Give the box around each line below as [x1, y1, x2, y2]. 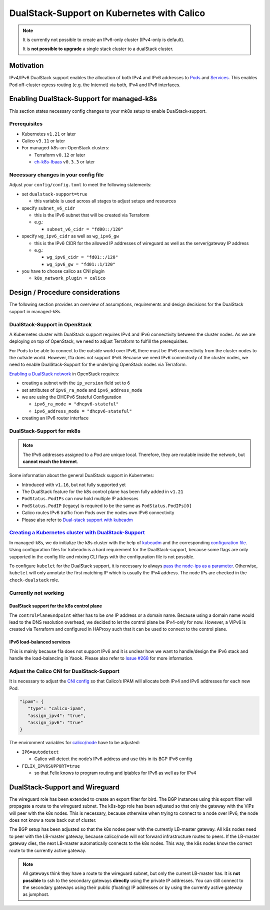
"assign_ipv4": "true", [27, 713, 86, 719]
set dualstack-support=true [21, 191, 87, 197]
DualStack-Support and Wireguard [9, 783, 120, 791]
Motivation [9, 62, 44, 70]
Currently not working [9, 589, 64, 596]
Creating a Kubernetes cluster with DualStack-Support [9, 529, 145, 536]
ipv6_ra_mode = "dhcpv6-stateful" [34, 401, 119, 407]
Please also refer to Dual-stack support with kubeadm [21, 517, 133, 523]
